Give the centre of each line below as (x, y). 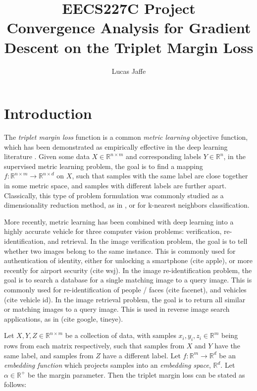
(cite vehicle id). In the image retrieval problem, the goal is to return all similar (125, 299)
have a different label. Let (142, 355)
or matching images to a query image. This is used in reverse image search (117, 309)
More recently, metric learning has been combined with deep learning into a (119, 221)
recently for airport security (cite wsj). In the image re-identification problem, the (128, 270)
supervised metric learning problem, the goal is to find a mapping (103, 166)
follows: (15, 384)
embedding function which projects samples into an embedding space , (107, 365)
